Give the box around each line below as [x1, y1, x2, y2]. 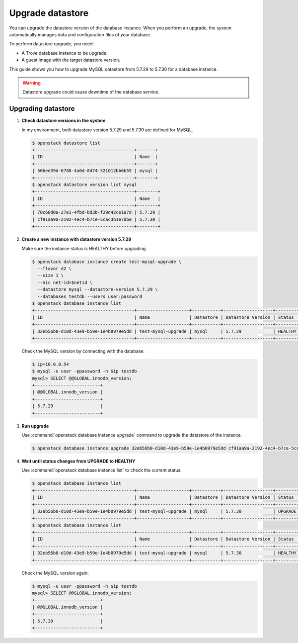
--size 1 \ [37, 273, 64, 278]
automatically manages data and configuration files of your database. [9, 31, 151, 37]
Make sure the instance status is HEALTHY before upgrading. [21, 245, 147, 251]
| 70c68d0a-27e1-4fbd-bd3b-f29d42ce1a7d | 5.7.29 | [32, 209, 161, 215]
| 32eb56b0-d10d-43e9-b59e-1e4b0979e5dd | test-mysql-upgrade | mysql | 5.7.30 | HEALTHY [32, 550, 297, 556]
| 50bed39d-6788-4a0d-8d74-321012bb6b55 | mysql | [32, 168, 158, 174]
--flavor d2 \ [37, 266, 72, 271]
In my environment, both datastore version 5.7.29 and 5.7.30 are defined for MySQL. [21, 127, 193, 133]
